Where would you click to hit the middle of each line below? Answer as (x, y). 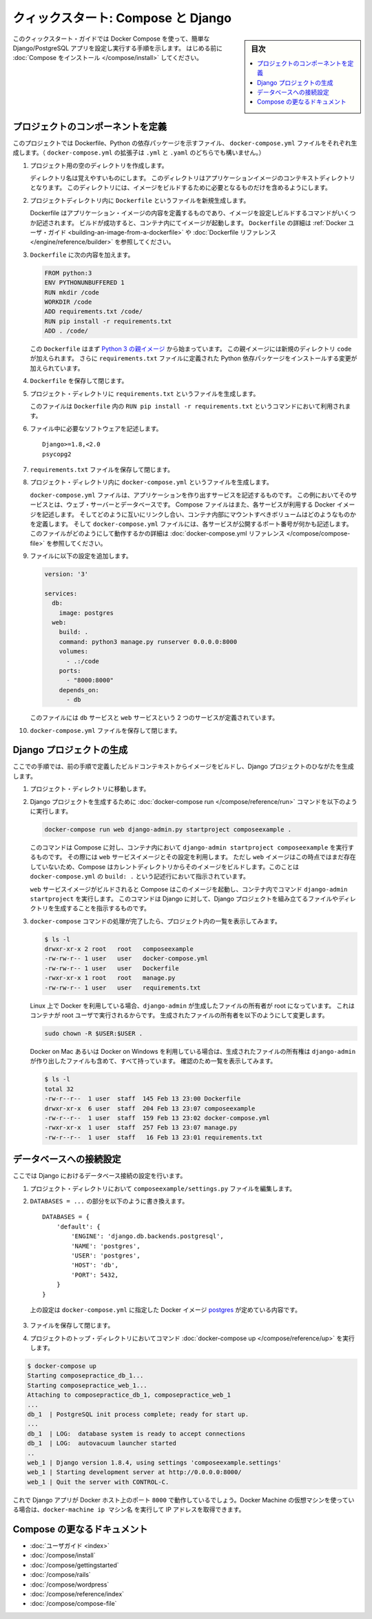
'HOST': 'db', (95, 1265)
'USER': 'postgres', (106, 1255)
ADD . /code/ (66, 331)
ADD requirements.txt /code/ (94, 312)
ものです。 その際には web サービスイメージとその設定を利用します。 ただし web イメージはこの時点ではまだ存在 (196, 857)
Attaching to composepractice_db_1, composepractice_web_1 (129, 1395)
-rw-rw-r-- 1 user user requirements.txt (123, 988)
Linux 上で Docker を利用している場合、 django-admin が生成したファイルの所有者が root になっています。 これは (192, 1005)
